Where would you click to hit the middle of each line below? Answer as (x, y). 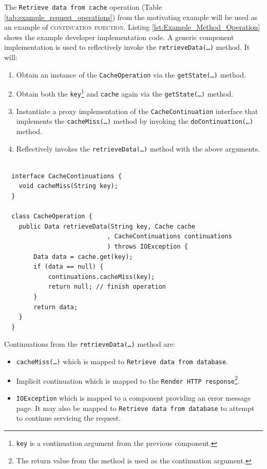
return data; (56, 307)
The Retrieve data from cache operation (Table (83, 7)
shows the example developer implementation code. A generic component (119, 37)
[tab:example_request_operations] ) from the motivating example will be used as (131, 17)
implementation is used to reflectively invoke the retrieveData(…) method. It (127, 47)
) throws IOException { (147, 246)
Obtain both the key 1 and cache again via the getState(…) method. (125, 93)
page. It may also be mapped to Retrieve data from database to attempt (135, 408)
